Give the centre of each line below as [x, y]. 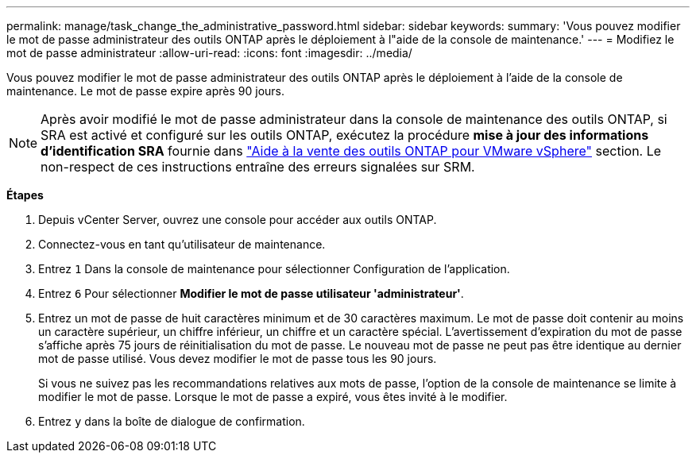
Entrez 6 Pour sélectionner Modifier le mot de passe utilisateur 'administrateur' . [251, 293]
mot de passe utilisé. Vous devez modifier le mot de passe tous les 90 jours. [238, 359]
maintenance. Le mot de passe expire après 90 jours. [145, 91]
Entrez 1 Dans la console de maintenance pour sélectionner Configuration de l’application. [274, 269]
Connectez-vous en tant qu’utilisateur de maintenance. [182, 244]
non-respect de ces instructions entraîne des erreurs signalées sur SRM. [258, 167]
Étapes [25, 195]
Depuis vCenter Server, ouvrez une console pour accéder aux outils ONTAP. [238, 220]
